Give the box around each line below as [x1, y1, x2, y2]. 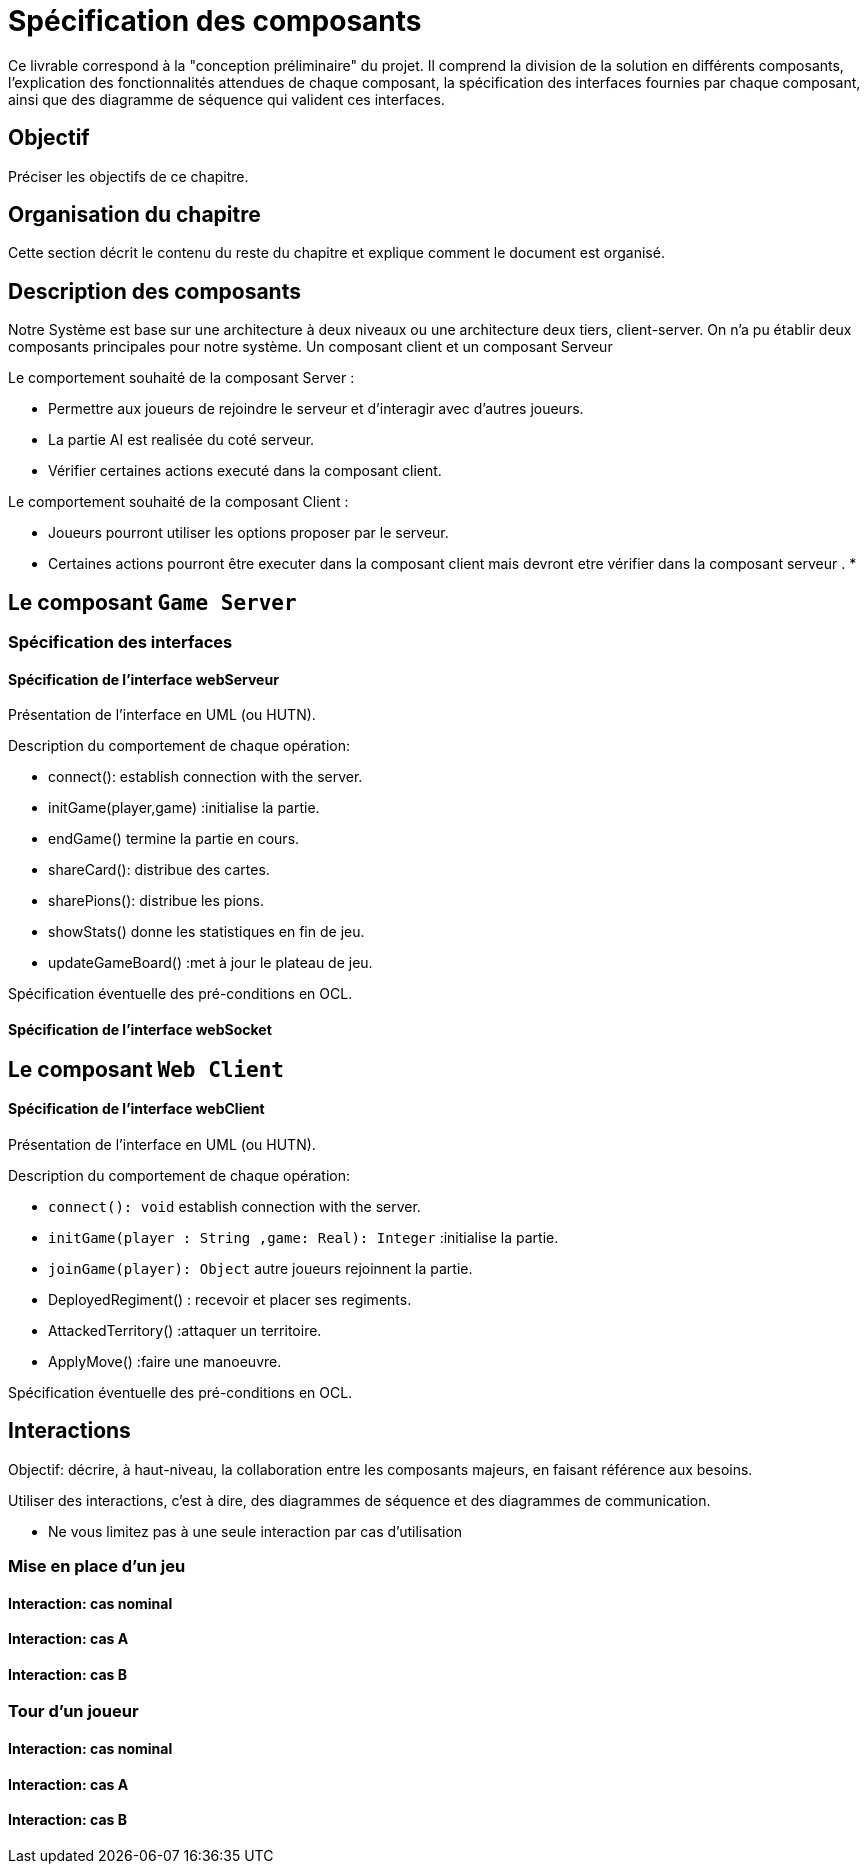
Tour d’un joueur [8, 1701, 139, 1722]
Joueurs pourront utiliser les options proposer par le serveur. [48, 524, 449, 542]
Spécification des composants [8, 4, 422, 38]
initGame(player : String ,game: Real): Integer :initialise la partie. [48, 1228, 559, 1246]
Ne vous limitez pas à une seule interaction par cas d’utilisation [48, 1522, 463, 1540]
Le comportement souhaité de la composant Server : [8, 369, 355, 387]
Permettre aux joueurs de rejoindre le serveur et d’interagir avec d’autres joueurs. [48, 400, 584, 418]
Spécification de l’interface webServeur [8, 670, 279, 688]
